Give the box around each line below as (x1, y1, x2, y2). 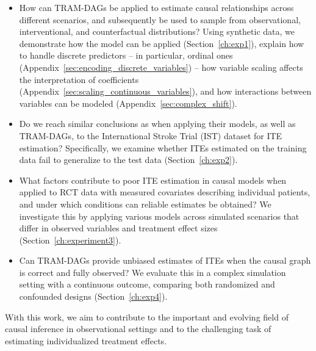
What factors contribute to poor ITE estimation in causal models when (19, 173, 287, 186)
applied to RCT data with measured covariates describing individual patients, (19, 186, 311, 198)
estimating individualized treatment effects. (5, 334, 167, 347)
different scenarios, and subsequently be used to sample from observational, (19, 13, 301, 26)
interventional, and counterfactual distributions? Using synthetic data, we (19, 25, 295, 38)
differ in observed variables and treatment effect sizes (19, 222, 218, 234)
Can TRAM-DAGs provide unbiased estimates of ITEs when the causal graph (19, 254, 311, 267)
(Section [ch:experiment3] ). (19, 233, 121, 246)
